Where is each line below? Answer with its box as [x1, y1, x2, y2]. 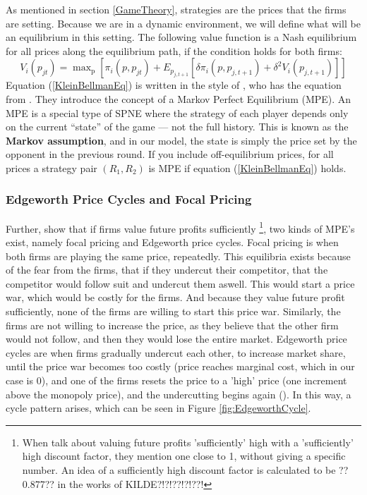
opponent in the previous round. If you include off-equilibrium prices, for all [6, 147, 334, 161]
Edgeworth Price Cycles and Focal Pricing [6, 190, 252, 208]
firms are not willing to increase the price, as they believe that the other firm [6, 317, 339, 332]
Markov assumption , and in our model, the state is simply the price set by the [6, 133, 357, 147]
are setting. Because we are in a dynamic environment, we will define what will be [6, 16, 361, 30]
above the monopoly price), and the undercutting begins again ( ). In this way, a [6, 386, 351, 401]
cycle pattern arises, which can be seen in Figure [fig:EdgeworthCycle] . [6, 401, 311, 415]
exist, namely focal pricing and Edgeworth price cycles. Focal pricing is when [6, 235, 339, 249]
